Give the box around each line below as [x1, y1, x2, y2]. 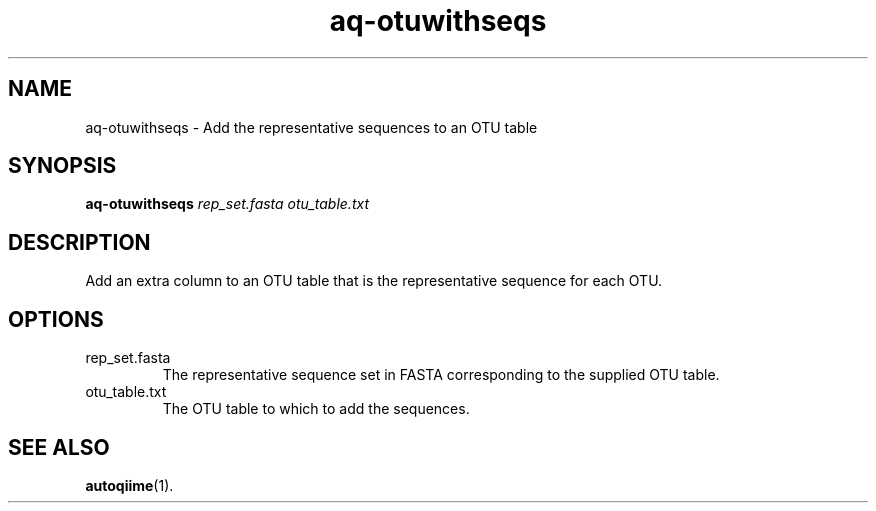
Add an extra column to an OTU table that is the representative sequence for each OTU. [85, 272, 663, 290]
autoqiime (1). [85, 476, 174, 494]
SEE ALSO [8, 434, 110, 460]
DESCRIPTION [8, 229, 151, 255]
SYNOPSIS [8, 153, 117, 179]
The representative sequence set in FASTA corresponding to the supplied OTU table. [162, 366, 720, 384]
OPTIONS [8, 306, 104, 332]
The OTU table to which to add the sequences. [162, 400, 470, 418]
